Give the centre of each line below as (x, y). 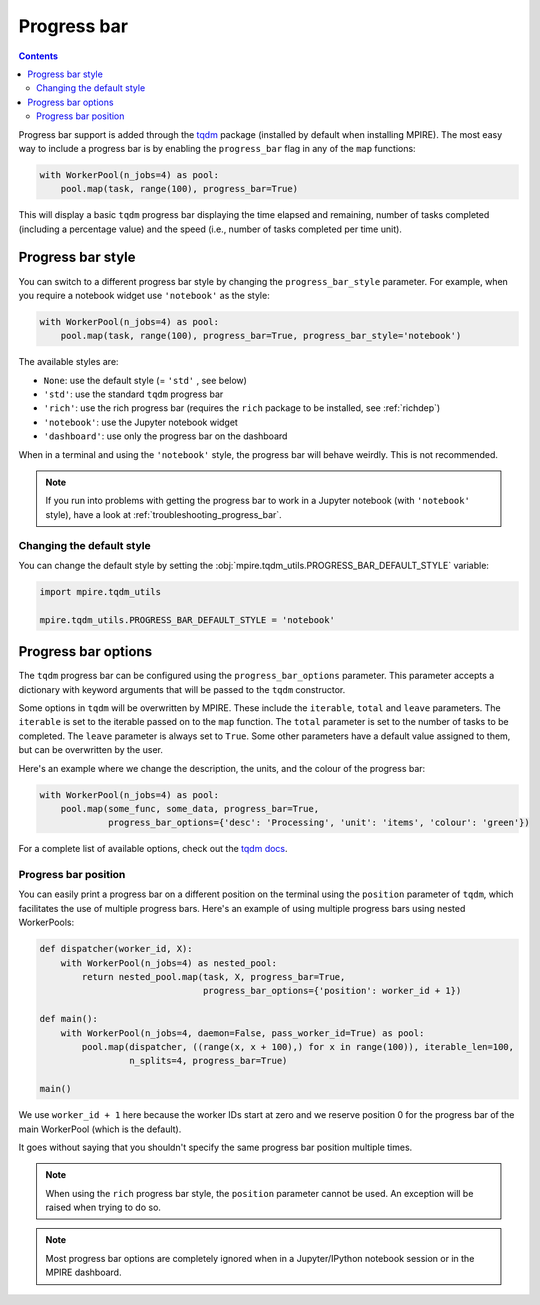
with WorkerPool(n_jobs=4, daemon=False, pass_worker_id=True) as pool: (242, 1033)
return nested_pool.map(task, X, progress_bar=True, (213, 976)
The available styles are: (68, 362)
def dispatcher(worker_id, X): (116, 949)
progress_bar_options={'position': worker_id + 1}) (332, 991)
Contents (38, 56)
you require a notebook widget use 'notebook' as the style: (144, 295)
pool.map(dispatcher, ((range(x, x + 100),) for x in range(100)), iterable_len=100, (298, 1046)
